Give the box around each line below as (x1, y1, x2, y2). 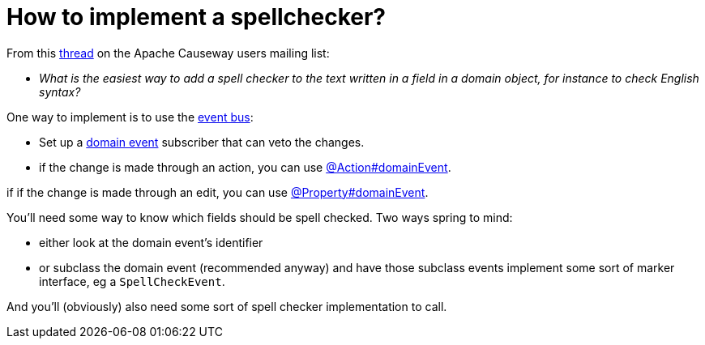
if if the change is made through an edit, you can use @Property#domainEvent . (6, 185, 429, 199)
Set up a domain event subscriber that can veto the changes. (39, 134, 365, 149)
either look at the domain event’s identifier (39, 235, 263, 249)
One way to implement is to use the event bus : (6, 109, 254, 124)
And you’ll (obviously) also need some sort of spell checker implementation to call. (6, 299, 447, 313)
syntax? (39, 84, 81, 99)
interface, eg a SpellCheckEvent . (39, 274, 225, 288)
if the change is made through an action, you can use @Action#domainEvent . (39, 160, 451, 174)
